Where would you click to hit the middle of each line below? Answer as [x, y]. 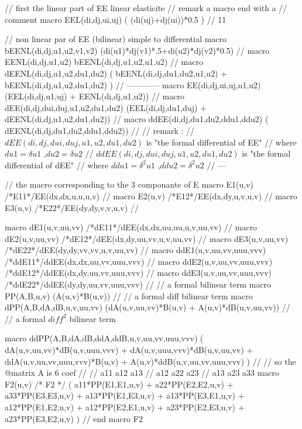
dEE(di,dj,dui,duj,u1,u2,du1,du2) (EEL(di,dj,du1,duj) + [106, 107]
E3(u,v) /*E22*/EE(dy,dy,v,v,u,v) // [72, 207]
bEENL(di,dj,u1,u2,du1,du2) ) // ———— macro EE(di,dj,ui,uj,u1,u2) [133, 84]
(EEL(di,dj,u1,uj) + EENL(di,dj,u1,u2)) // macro [95, 96]
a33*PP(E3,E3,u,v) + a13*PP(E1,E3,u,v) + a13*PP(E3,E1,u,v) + [125, 395]
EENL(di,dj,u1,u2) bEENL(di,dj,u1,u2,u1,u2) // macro [104, 62]
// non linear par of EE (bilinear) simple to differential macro [116, 39]
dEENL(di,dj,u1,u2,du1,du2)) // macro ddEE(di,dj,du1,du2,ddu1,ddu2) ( [137, 119]
